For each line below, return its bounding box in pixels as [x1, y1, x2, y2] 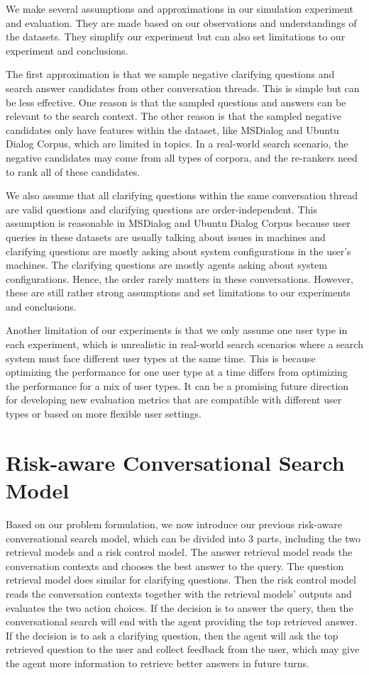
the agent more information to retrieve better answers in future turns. [6, 655, 309, 670]
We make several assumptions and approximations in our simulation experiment [6, 1, 353, 16]
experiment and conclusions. [6, 43, 128, 57]
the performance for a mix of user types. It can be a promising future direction [6, 378, 349, 393]
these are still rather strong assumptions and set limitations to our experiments [6, 285, 351, 300]
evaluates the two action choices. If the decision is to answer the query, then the [6, 600, 353, 615]
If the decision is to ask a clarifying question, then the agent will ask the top [6, 627, 338, 642]
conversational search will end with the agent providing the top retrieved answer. [6, 614, 358, 629]
